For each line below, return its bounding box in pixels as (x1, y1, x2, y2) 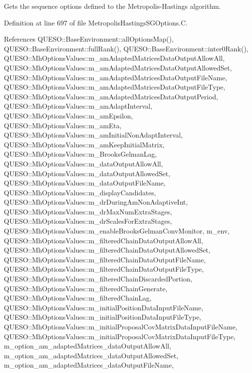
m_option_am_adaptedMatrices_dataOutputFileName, (4, 360, 174, 370)
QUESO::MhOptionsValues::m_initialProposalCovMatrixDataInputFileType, (4, 331, 236, 341)
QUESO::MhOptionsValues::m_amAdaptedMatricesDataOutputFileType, (4, 82, 226, 92)
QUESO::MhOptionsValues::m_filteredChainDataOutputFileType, (4, 264, 204, 274)
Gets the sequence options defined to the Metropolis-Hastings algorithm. (4, 1, 221, 11)
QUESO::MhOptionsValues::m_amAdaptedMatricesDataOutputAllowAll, (4, 53, 225, 63)
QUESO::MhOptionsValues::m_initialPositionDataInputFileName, (4, 302, 203, 312)
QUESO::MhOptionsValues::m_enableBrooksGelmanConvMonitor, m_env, (4, 226, 230, 236)
